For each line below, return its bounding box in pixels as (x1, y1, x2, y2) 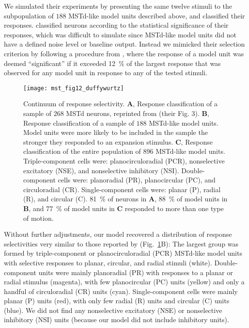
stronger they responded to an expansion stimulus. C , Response (23, 136, 213, 147)
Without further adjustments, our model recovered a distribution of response (4, 229, 232, 239)
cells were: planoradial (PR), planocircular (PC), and (58, 175, 216, 185)
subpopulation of (4, 10, 54, 20)
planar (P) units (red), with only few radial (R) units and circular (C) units (4, 295, 230, 306)
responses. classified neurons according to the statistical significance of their (4, 20, 229, 30)
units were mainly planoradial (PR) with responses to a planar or (38, 267, 233, 277)
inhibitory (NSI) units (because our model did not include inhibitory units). (4, 314, 229, 325)
